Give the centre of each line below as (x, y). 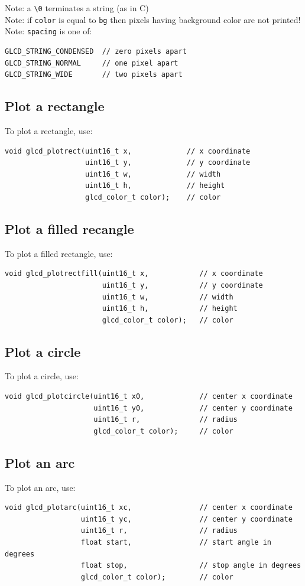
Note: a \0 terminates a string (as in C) (77, 8)
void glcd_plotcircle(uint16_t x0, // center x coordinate (149, 397)
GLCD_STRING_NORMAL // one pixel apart (92, 63)
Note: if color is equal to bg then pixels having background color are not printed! (153, 19)
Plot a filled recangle (69, 228)
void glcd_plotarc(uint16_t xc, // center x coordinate (149, 508)
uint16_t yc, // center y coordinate (186, 519)
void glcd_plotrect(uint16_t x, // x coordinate (128, 151)
